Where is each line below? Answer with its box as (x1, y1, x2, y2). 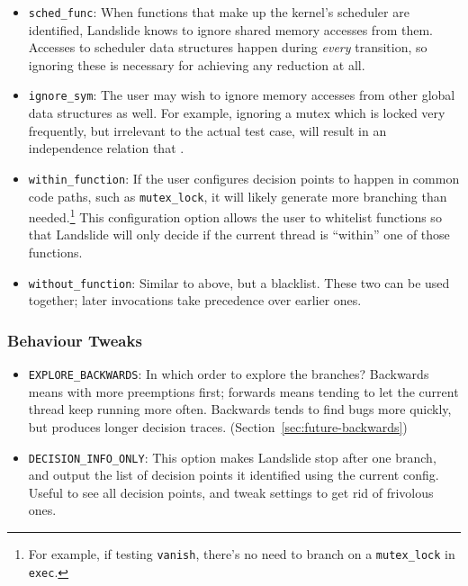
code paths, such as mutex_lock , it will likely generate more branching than (28, 186, 447, 205)
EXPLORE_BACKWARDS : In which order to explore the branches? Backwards (28, 365, 429, 383)
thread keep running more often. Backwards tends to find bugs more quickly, (28, 400, 452, 419)
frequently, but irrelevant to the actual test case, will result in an (28, 121, 387, 140)
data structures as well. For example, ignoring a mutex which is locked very (28, 104, 445, 122)
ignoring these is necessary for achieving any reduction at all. (28, 55, 365, 74)
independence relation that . (28, 139, 184, 158)
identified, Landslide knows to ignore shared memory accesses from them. (28, 20, 433, 39)
